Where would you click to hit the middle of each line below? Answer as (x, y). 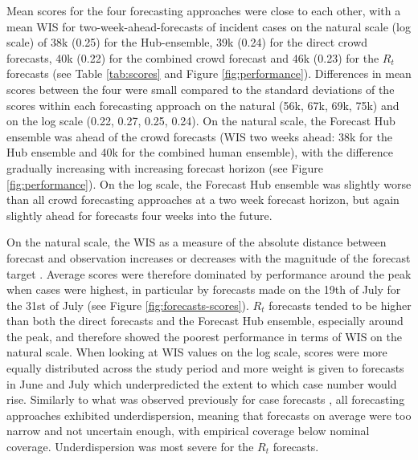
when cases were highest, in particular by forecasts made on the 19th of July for (204, 289)
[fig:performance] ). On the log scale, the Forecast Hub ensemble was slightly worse (209, 183)
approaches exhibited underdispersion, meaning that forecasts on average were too (209, 415)
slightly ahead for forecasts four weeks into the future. (139, 215)
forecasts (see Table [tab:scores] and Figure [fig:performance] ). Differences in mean (209, 73)
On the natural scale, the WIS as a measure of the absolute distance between (197, 242)
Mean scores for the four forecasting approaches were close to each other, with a (204, 10)
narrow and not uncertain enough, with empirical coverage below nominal (188, 431)
